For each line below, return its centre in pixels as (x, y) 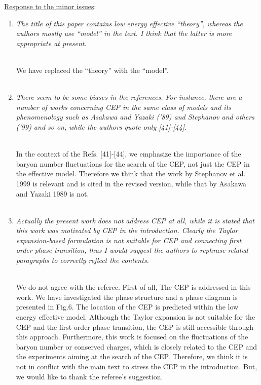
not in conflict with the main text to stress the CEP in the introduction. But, (137, 366)
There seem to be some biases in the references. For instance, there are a (129, 97)
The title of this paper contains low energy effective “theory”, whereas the (129, 23)
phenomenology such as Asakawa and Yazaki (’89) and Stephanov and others (135, 117)
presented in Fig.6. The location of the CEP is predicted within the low (127, 307)
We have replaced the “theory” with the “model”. (92, 70)
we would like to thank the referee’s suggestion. (89, 376)
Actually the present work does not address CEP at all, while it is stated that (135, 220)
